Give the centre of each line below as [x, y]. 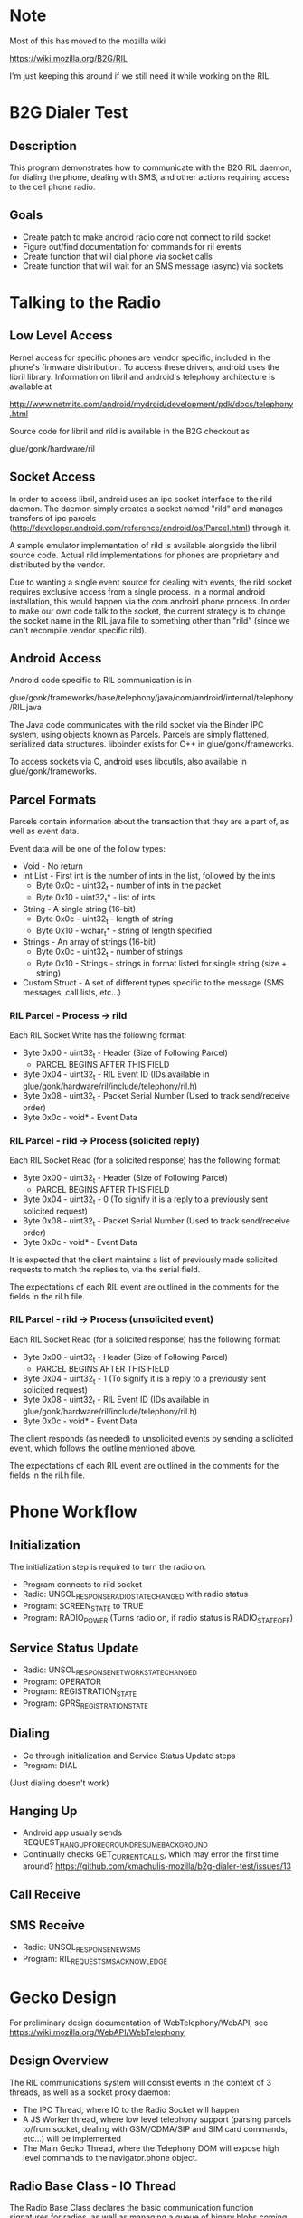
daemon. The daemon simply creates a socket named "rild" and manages [146, 509]
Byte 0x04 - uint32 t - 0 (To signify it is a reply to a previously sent [145, 1200]
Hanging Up [43, 1811]
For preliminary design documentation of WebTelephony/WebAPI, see [139, 2023]
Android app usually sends [72, 1832]
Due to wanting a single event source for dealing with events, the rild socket [151, 582]
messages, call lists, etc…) [72, 993]
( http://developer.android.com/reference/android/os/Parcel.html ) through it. [150, 528]
